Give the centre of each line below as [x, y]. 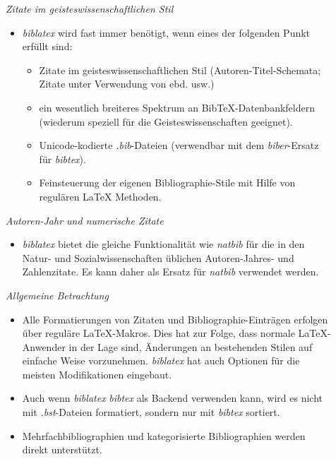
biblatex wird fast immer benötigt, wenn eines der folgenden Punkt [166, 32]
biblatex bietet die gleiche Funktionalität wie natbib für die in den [163, 244]
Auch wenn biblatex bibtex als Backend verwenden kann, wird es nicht [173, 398]
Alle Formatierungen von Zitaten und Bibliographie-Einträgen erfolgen [175, 319]
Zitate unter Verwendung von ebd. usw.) [127, 84]
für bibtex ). [62, 159]
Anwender [44, 346]
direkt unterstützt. [62, 449]
